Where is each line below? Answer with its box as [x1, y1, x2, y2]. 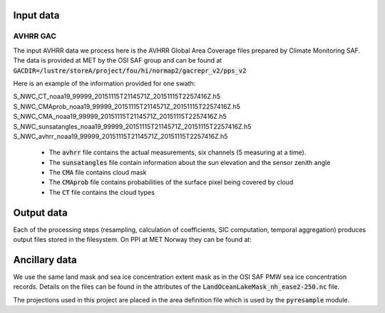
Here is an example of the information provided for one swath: [13, 79, 196, 87]
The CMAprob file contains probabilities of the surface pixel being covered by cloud [48, 178, 294, 186]
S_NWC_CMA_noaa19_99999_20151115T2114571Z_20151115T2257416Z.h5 [13, 112, 227, 121]
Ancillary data [13, 253, 78, 266]
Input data [13, 9, 60, 21]
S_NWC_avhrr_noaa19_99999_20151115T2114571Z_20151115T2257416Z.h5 [13, 132, 228, 140]
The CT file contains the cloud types [48, 188, 155, 196]
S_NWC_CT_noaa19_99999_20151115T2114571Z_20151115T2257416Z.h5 [13, 92, 221, 101]
